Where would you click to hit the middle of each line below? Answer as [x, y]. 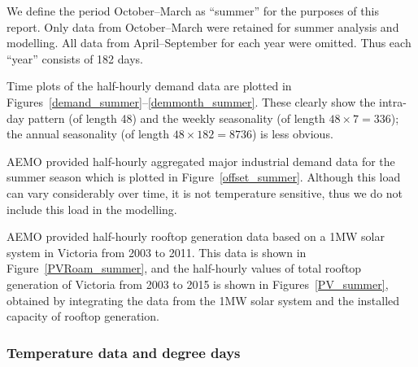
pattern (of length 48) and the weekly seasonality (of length [176, 118]
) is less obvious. [292, 134]
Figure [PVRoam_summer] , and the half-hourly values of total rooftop [184, 268]
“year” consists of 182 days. [75, 58]
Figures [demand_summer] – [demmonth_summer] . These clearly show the [191, 101]
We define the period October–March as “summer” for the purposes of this [193, 11]
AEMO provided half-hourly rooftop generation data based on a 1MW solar [196, 236]
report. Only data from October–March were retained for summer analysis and [203, 26]
